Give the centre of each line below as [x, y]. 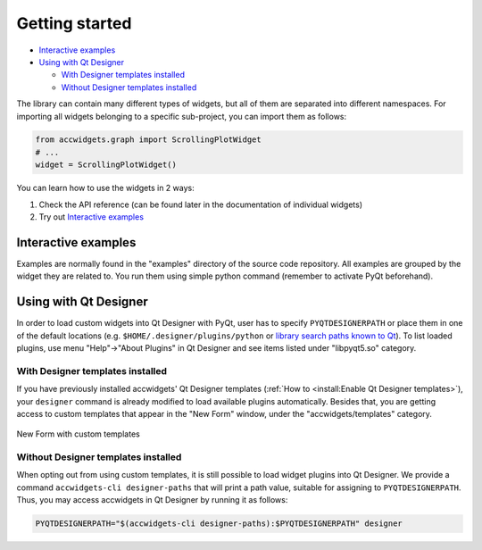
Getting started [74, 23]
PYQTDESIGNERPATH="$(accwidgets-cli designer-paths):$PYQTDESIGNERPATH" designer [219, 524]
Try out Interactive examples [91, 217]
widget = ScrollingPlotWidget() [106, 165]
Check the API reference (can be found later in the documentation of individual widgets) [201, 204]
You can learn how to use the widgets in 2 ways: [106, 188]
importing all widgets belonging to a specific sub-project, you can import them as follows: [182, 116]
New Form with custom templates [78, 434]
